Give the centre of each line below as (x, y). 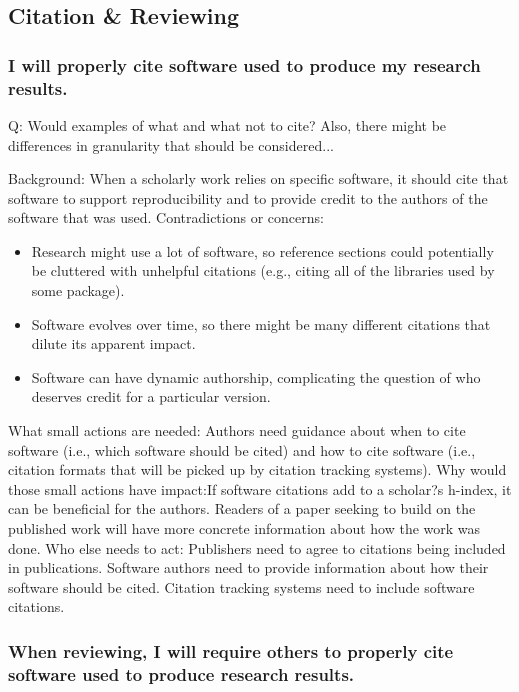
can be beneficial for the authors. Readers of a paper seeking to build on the (242, 508)
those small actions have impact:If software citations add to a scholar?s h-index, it (260, 488)
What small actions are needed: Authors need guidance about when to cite (237, 430)
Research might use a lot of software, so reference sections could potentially (262, 250)
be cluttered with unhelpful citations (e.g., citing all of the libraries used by (263, 270)
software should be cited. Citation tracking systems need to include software (241, 586)
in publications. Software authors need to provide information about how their (248, 567)
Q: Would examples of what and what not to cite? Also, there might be (227, 124)
